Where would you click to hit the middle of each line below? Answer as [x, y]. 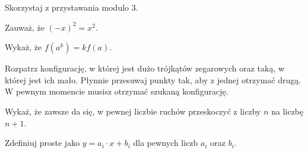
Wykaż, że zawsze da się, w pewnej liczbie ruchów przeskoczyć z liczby [133, 111]
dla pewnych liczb [166, 143]
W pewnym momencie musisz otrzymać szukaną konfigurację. [117, 91]
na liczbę [288, 111]
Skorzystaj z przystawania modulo [67, 7]
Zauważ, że [25, 27]
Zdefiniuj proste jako [42, 143]
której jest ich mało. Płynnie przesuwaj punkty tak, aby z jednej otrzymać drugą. [153, 79]
